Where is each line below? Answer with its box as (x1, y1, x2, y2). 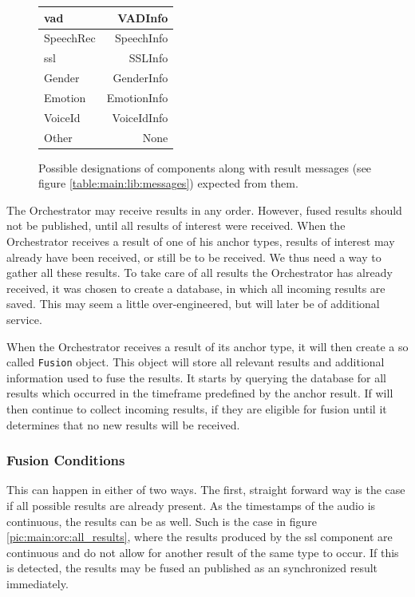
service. (6, 311, 42, 327)
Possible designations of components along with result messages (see (38, 159, 372, 176)
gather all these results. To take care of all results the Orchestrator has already (6, 264, 393, 281)
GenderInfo (113, 69, 168, 86)
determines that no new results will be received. (6, 416, 240, 433)
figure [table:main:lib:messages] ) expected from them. (38, 175, 298, 192)
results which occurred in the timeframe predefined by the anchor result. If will (6, 385, 393, 401)
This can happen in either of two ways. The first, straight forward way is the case (6, 481, 405, 498)
